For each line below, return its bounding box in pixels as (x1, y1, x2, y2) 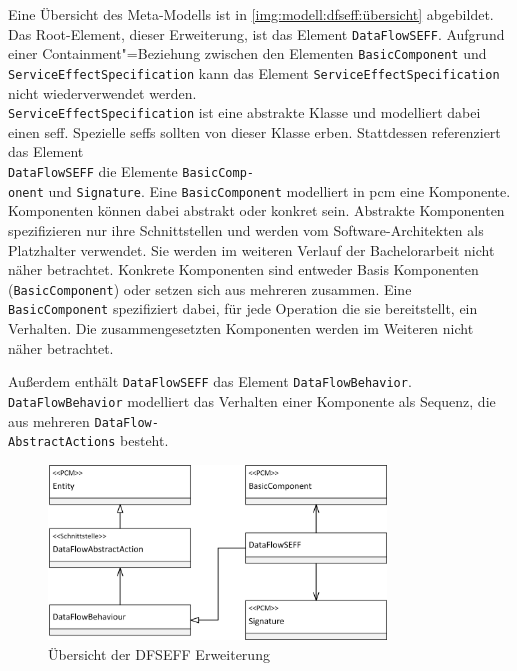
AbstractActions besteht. (8, 430, 169, 451)
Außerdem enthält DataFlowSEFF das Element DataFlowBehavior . (8, 371, 412, 392)
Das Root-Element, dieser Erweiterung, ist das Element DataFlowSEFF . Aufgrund (8, 23, 505, 44)
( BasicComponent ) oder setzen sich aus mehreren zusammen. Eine (8, 278, 412, 299)
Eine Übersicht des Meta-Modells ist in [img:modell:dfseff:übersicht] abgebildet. (8, 4, 494, 24)
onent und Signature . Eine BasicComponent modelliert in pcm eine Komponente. (8, 180, 511, 201)
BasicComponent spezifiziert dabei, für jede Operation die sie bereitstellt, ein (8, 298, 478, 319)
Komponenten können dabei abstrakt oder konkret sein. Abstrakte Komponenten (8, 200, 505, 221)
